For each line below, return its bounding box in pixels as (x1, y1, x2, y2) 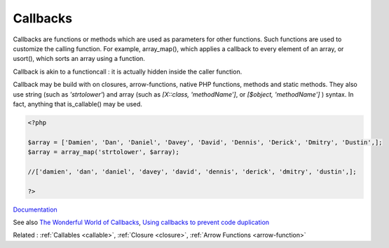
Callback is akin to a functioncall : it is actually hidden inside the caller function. (13, 67, 243, 76)
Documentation (13, 205, 57, 214)
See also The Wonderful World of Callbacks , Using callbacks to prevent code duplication (13, 218, 270, 226)
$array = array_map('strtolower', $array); (27, 148, 180, 156)
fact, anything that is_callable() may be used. (13, 99, 143, 108)
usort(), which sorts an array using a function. (13, 55, 145, 63)
